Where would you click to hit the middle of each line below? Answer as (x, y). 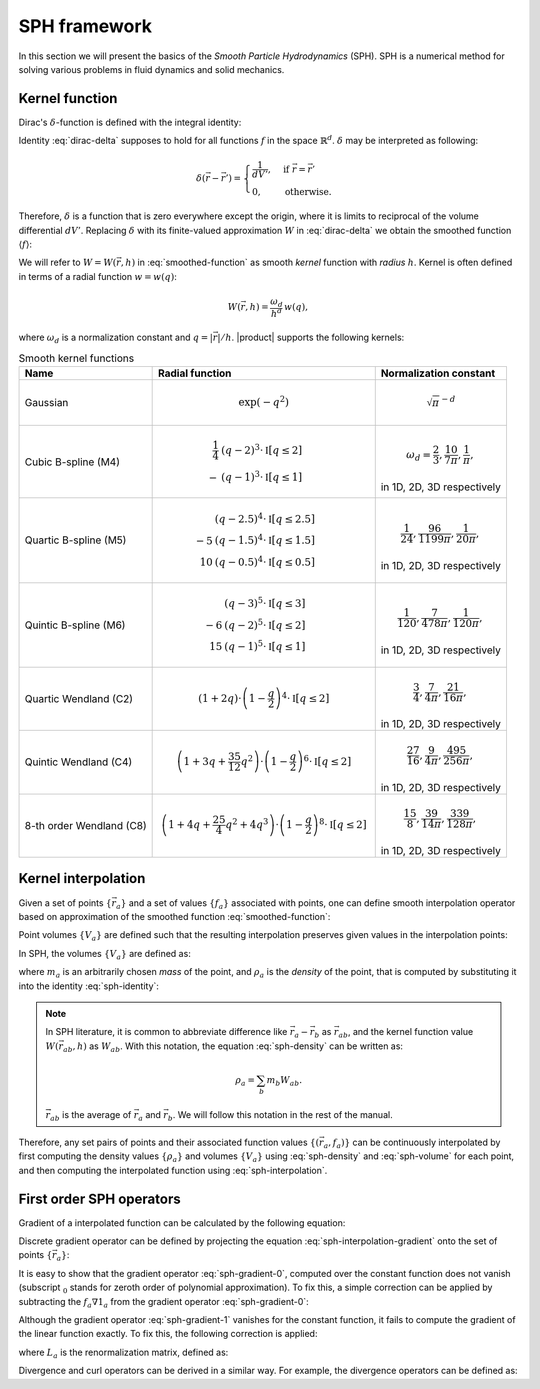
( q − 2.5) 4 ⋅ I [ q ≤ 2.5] (264, 518)
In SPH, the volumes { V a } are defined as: (105, 954)
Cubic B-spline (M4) (72, 462)
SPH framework (85, 26)
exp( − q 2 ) (264, 401)
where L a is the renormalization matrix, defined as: (123, 1353)
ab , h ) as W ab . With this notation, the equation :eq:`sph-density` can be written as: (233, 1047)
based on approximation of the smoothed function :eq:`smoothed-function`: (174, 916)
